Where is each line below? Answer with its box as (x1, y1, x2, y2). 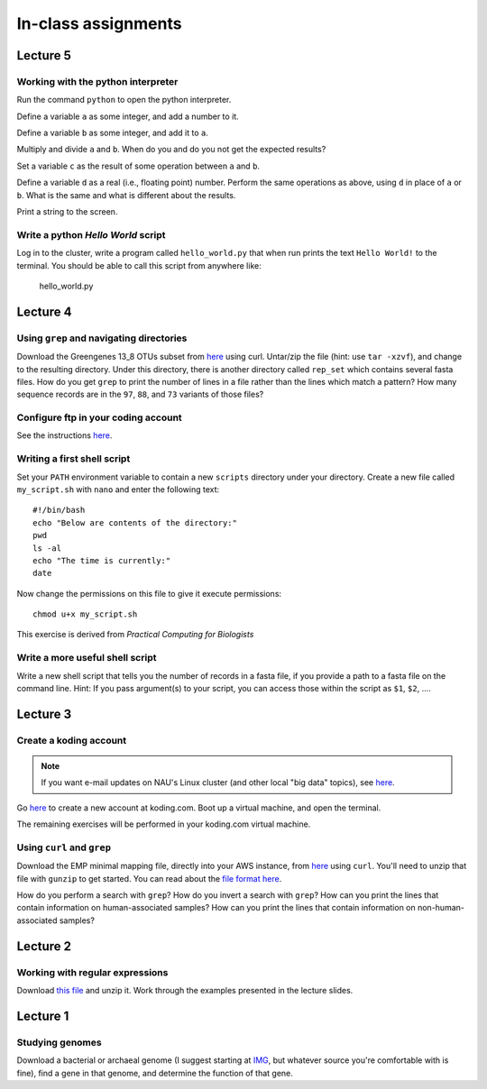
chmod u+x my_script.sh (32, 609, 138, 619)
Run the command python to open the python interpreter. (16, 95, 232, 105)
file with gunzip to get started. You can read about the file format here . (16, 873, 282, 883)
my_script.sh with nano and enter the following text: (16, 483, 220, 495)
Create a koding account (16, 734, 127, 746)
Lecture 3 (16, 706, 72, 721)
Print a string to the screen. (16, 206, 118, 217)
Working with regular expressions (16, 965, 169, 978)
